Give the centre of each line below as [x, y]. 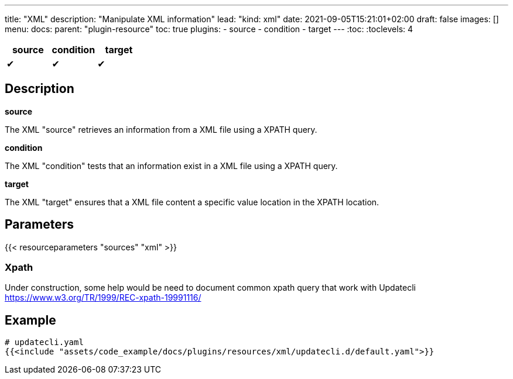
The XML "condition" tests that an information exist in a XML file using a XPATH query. [171, 166]
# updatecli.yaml [44, 342]
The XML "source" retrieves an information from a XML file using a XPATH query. [161, 129]
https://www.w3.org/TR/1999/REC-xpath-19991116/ [103, 298]
